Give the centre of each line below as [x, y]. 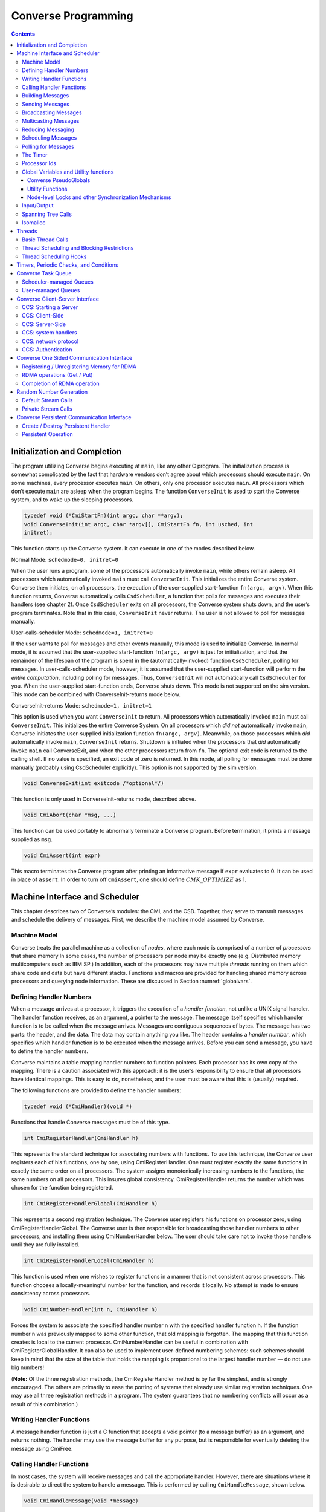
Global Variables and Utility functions [68, 172]
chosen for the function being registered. [62, 1188]
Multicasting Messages [51, 121]
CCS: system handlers [50, 333]
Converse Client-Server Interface [58, 299]
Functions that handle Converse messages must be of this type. [91, 1122]
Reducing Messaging [48, 129]
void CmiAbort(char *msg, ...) [70, 815]
